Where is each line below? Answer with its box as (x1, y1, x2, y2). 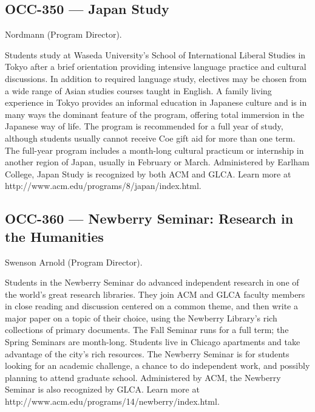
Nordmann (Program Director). (5, 28, 122, 41)
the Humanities (5, 227, 104, 245)
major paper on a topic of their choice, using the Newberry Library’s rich (5, 311, 277, 324)
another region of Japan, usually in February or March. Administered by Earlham (5, 156, 310, 168)
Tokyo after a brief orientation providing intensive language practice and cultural (5, 60, 307, 73)
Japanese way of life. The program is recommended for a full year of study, (5, 120, 283, 132)
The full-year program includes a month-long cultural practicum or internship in (5, 143, 304, 156)
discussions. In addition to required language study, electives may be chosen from (5, 72, 307, 84)
